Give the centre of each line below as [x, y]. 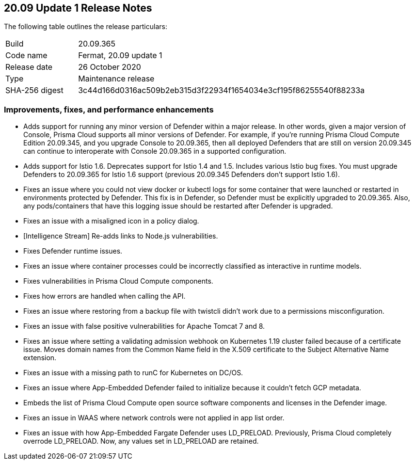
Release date [29, 67]
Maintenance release [116, 79]
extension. [40, 358]
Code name [26, 56]
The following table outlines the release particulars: [86, 27]
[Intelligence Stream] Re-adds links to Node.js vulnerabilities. [121, 236]
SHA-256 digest [34, 90]
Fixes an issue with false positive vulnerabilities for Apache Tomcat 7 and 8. [144, 326]
